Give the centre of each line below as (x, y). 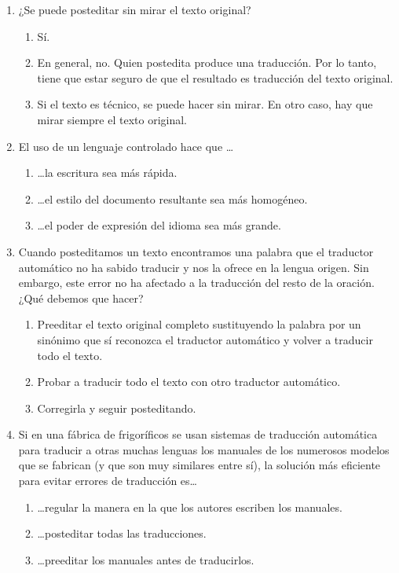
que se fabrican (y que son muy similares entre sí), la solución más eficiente (199, 465)
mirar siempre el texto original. (112, 119)
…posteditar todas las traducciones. (122, 533)
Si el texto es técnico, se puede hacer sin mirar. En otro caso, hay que (205, 104)
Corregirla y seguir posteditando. (117, 408)
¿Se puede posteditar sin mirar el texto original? (135, 9)
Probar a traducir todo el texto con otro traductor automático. (189, 382)
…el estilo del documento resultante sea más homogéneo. (172, 198)
